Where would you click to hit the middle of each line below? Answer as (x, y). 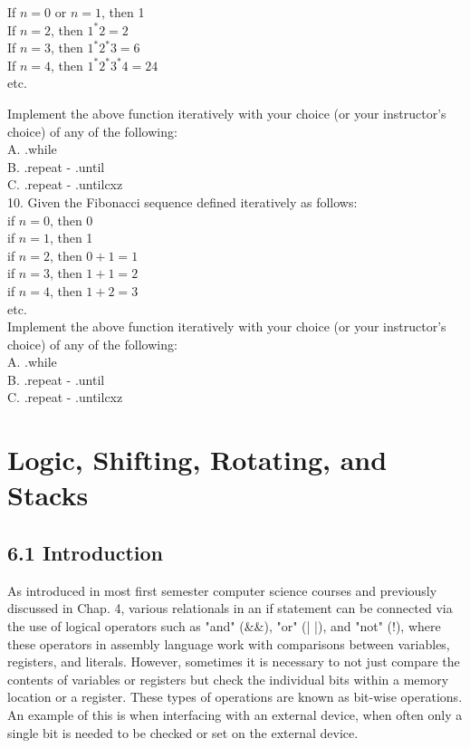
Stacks (48, 495)
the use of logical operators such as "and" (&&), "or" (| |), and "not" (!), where (224, 626)
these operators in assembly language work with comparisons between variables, (229, 643)
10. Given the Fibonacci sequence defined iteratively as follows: (182, 201)
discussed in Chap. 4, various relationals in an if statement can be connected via (230, 608)
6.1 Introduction (86, 553)
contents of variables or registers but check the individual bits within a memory (228, 679)
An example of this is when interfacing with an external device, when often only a (235, 714)
